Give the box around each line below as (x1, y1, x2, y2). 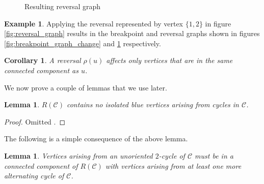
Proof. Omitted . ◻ (4, 116, 66, 127)
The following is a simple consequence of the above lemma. (4, 133, 188, 144)
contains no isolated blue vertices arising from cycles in (66, 99, 239, 110)
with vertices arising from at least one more (105, 160, 242, 171)
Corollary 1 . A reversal (4, 55, 81, 66)
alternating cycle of (4, 170, 64, 181)
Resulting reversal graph (24, 1, 101, 11)
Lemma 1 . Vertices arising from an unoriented (4, 150, 153, 161)
